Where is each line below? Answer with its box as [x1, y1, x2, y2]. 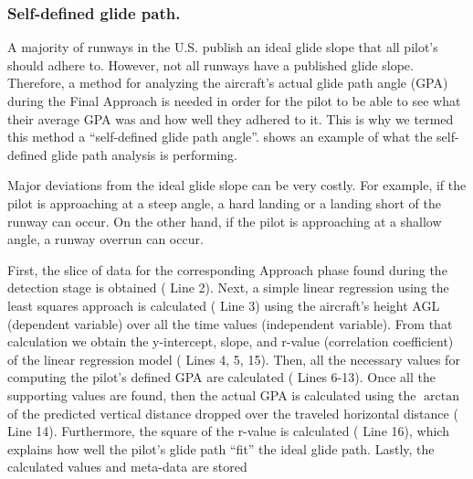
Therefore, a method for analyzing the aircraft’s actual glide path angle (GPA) [7, 73, 448, 92]
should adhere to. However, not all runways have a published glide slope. [7, 55, 414, 74]
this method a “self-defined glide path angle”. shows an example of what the [7, 127, 433, 146]
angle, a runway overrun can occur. [7, 229, 204, 249]
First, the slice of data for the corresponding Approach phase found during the [7, 260, 447, 279]
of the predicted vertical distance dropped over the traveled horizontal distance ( [7, 403, 458, 422]
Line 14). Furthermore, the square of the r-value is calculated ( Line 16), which [7, 421, 449, 441]
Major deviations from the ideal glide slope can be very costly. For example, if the [7, 176, 467, 195]
